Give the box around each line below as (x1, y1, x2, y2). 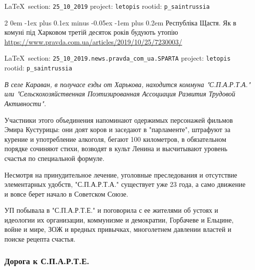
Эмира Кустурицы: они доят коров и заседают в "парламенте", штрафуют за (4, 124, 231, 135)
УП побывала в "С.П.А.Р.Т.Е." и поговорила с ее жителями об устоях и (4, 205, 218, 215)
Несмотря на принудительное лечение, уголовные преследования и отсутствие (4, 169, 237, 180)
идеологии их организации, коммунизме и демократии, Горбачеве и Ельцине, (4, 214, 234, 225)
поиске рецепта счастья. (4, 234, 76, 244)
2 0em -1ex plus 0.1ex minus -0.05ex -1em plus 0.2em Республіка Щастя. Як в (4, 17, 236, 27)
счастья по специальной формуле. (4, 153, 105, 163)
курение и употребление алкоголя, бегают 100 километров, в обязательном (4, 134, 227, 144)
